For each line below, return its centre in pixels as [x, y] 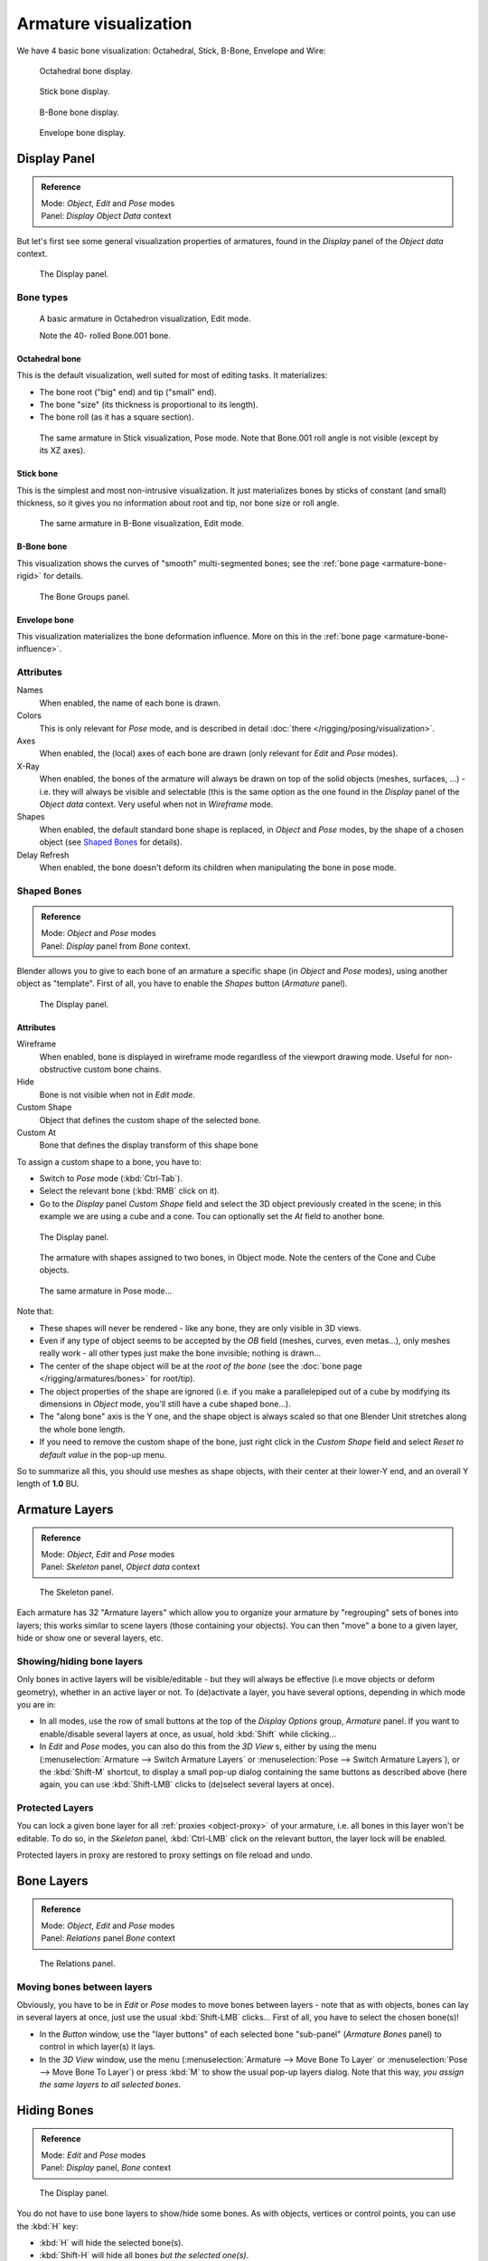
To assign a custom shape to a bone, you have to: [109, 1161]
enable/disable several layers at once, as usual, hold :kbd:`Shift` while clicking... [188, 1734]
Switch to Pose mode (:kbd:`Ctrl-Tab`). [111, 1178]
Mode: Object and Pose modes [99, 933]
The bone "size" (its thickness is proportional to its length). [149, 404]
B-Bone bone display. [80, 112]
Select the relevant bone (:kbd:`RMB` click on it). [130, 1191]
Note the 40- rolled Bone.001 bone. [105, 336]
